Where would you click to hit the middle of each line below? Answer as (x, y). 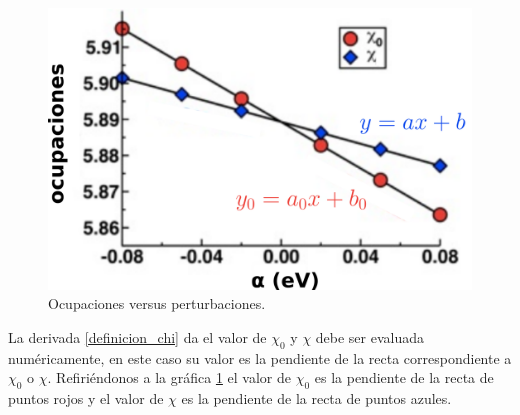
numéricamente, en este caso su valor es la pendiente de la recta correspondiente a (260, 357)
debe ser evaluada (370, 336)
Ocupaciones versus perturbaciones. (157, 303)
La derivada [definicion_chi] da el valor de (137, 336)
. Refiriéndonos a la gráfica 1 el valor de (169, 377)
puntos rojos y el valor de (86, 397)
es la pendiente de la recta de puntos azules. (316, 397)
